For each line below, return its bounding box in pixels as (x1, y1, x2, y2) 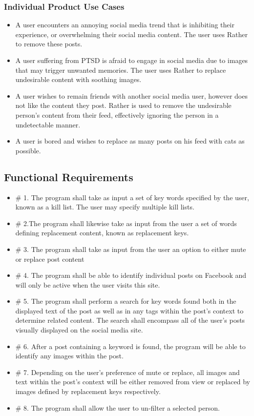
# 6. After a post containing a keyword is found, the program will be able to (15, 341, 246, 351)
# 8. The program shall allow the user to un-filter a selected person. (15, 402, 220, 413)
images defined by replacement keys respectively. (15, 386, 161, 396)
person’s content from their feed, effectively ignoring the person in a (15, 109, 219, 120)
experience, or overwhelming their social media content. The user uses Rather (15, 29, 248, 39)
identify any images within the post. (15, 351, 124, 361)
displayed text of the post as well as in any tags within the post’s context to (15, 305, 244, 315)
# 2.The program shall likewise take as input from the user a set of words (15, 218, 237, 228)
